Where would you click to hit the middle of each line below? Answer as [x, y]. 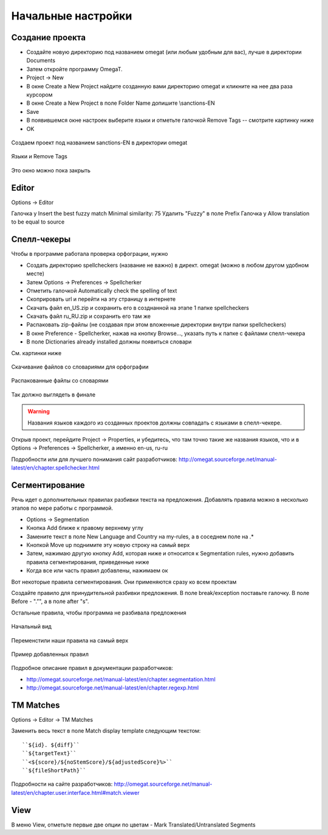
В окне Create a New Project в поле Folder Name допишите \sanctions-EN [121, 103]
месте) [36, 273]
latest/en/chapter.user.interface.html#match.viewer [75, 792]
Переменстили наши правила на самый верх [70, 640]
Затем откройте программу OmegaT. [74, 69]
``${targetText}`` [50, 753]
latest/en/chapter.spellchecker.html [55, 468]
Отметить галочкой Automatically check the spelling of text [102, 291]
